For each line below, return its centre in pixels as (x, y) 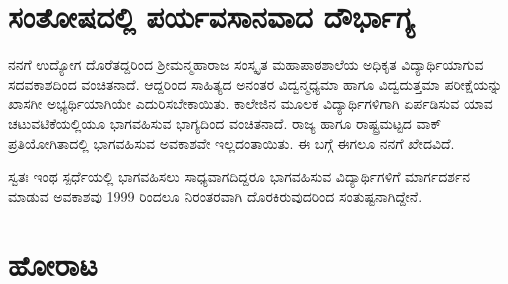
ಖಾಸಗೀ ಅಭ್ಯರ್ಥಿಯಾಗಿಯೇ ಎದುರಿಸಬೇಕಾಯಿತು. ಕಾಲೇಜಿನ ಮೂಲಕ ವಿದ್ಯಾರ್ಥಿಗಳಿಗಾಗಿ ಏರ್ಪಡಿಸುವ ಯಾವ (250, 103)
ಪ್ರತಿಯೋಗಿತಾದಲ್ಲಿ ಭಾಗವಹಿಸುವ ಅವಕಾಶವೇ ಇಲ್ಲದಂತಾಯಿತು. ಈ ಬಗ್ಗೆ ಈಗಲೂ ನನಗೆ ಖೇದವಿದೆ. (231, 142)
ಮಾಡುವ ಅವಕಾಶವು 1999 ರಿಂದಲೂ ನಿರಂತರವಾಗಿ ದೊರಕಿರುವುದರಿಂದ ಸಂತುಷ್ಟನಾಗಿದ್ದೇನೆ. (215, 195)
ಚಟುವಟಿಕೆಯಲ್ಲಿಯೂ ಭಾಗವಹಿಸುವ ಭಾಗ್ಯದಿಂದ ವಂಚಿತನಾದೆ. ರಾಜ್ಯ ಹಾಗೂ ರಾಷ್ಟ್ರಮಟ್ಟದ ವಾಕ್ (225, 122)
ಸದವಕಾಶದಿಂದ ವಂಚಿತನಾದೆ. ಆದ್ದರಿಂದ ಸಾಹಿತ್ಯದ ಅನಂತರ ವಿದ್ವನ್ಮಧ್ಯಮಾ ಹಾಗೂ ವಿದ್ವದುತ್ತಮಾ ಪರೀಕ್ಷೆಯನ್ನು (255, 83)
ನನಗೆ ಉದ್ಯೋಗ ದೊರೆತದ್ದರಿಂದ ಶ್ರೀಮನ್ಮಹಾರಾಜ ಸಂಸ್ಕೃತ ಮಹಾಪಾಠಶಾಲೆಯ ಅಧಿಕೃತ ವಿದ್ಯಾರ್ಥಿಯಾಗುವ (246, 64)
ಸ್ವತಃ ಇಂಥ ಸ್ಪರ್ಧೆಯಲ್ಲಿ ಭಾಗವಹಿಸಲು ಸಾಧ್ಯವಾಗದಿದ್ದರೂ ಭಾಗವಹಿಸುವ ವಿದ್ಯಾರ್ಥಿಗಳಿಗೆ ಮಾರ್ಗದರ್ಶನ (239, 176)
